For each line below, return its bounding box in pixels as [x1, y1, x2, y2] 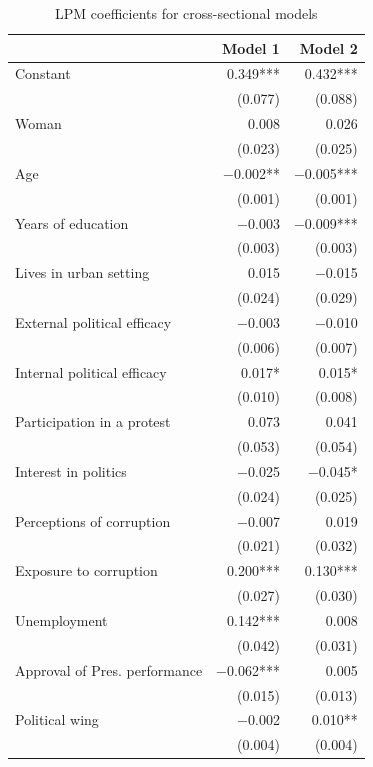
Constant [15, 63, 71, 84]
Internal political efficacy [15, 361, 167, 382]
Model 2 [299, 37, 358, 58]
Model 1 [221, 37, 280, 58]
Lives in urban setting [15, 262, 150, 283]
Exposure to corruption [15, 560, 158, 581]
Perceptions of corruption [15, 510, 171, 531]
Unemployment [15, 610, 108, 630]
